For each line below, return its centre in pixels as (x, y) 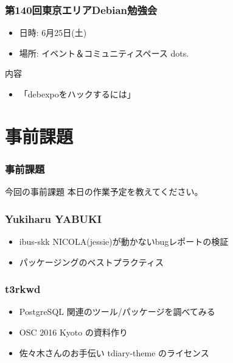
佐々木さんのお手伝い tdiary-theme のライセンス (114, 352)
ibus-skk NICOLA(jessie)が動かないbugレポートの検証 (124, 241)
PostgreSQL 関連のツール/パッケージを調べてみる (117, 312)
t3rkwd (23, 289)
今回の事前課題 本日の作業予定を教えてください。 (104, 192)
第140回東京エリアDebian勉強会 (81, 9)
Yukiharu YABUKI (53, 218)
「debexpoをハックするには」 (77, 94)
